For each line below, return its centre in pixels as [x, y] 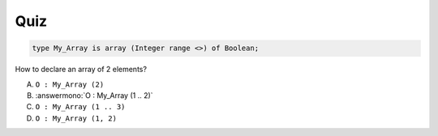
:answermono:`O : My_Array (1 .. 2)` [94, 95]
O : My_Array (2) [70, 84]
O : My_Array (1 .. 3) [80, 107]
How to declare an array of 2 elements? [81, 70]
